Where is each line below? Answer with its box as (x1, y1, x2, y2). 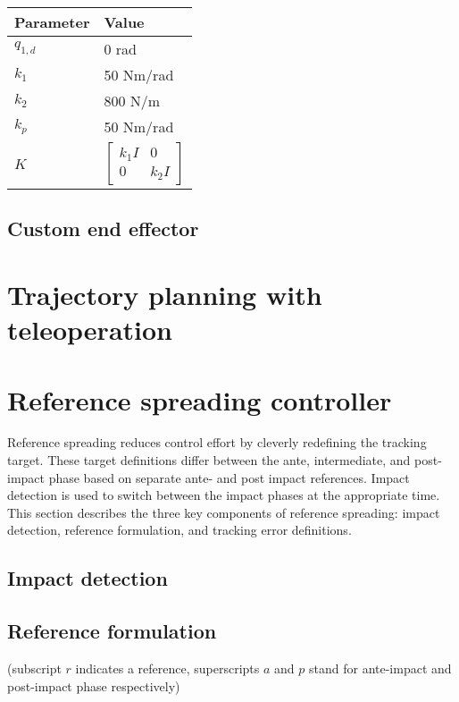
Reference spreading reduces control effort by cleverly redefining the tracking (7, 433, 427, 452)
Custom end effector (7, 215, 199, 242)
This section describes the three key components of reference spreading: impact (7, 503, 440, 521)
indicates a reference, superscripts (75, 659, 260, 678)
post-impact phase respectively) (7, 676, 180, 695)
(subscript (7, 659, 62, 678)
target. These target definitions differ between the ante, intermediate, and (7, 451, 411, 469)
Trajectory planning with (7, 275, 322, 312)
